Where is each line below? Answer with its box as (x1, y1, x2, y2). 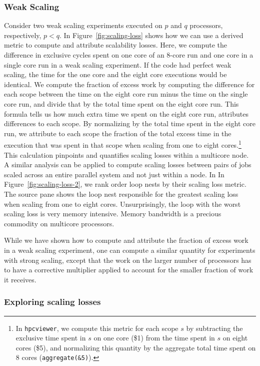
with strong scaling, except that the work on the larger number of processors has (4, 254, 251, 265)
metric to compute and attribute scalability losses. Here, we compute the (4, 40, 227, 50)
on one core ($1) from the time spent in (93, 332, 215, 343)
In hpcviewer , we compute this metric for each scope (15, 322, 178, 333)
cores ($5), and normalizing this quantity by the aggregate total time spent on (15, 342, 256, 352)
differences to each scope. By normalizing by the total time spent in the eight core (4, 118, 255, 129)
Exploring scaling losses (4, 295, 101, 308)
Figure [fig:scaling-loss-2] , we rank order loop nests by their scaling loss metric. (4, 179, 246, 189)
